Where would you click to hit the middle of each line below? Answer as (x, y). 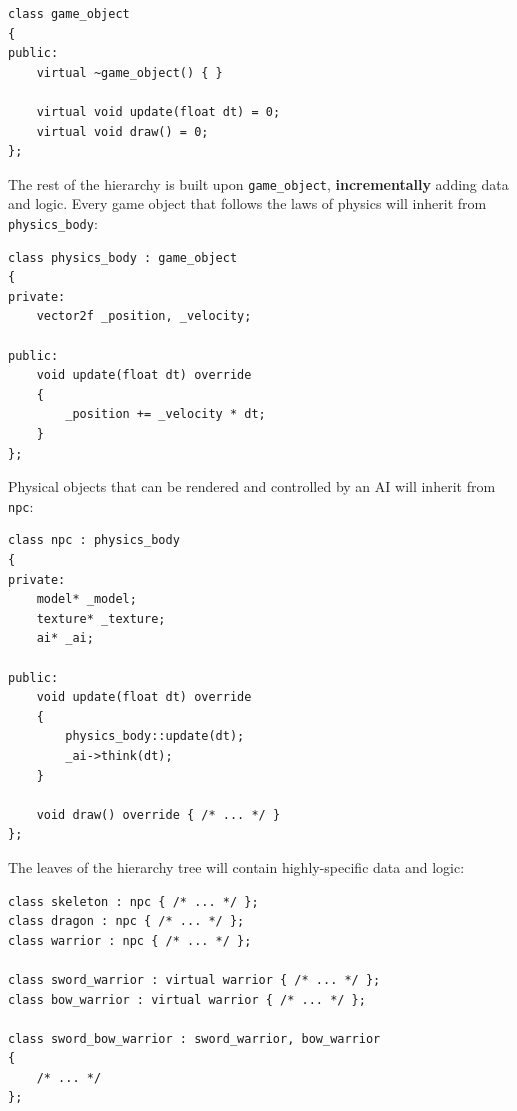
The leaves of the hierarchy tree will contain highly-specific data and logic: (236, 866)
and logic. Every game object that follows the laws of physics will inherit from (247, 203)
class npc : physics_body (94, 540)
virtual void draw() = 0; (122, 131)
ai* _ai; (65, 638)
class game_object (69, 14)
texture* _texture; (101, 618)
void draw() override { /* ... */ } (158, 814)
